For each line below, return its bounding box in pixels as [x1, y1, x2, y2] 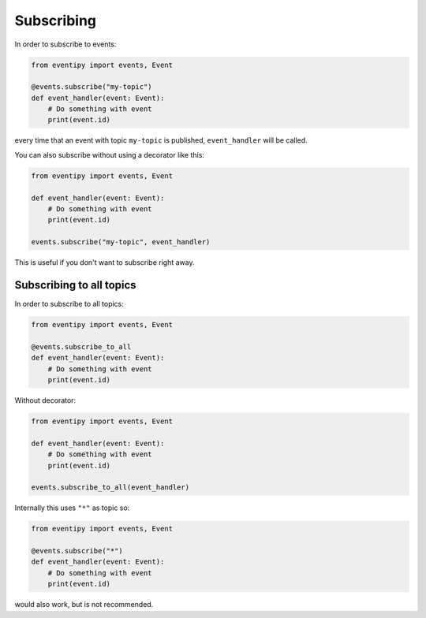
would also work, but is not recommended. [14, 600, 154, 609]
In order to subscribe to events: [14, 39, 117, 49]
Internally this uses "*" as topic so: [14, 503, 130, 512]
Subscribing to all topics [14, 278, 137, 292]
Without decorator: [14, 396, 77, 405]
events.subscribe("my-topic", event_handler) [31, 237, 211, 247]
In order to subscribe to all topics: [14, 300, 124, 309]
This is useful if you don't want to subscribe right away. [14, 258, 195, 267]
